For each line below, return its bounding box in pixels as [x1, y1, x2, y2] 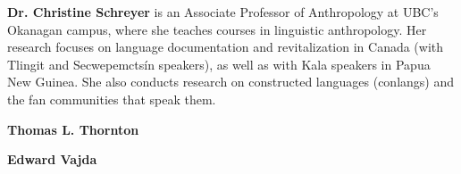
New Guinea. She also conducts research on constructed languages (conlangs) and [7, 72, 454, 91]
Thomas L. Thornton [7, 120, 139, 138]
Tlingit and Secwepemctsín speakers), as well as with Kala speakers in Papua [7, 54, 431, 73]
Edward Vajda [7, 150, 97, 169]
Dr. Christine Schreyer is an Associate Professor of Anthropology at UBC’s [7, 3, 439, 21]
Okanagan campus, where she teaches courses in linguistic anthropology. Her [7, 20, 427, 38]
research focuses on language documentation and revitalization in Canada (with [7, 37, 444, 56]
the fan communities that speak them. [7, 89, 216, 108]
